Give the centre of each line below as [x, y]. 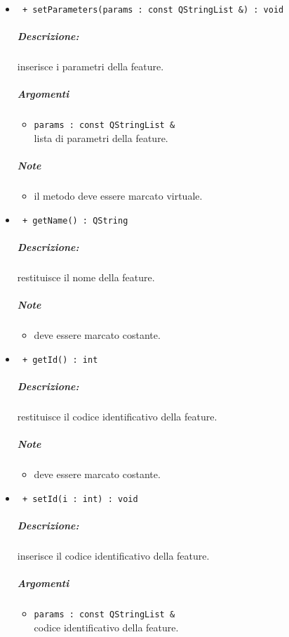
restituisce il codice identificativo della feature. [117, 416]
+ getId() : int [60, 360]
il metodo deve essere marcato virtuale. [118, 196]
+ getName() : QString [75, 220]
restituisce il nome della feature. [86, 277]
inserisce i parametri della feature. [90, 66]
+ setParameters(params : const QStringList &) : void [153, 10]
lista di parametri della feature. [101, 138]
